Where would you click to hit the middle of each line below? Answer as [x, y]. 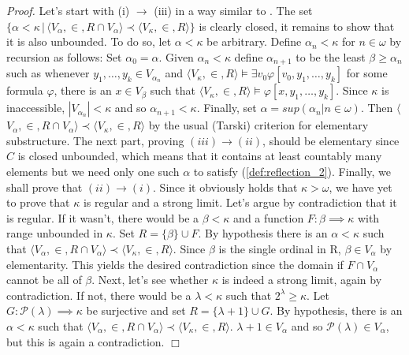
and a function [269, 217]
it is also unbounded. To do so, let [89, 41]
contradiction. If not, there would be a [99, 295]
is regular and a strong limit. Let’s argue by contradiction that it [240, 202]
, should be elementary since [331, 140]
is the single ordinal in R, [280, 248]
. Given [176, 56]
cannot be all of [44, 280]
